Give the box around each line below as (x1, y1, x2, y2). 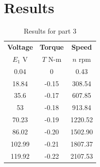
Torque (39, 41, 64, 52)
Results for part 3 (23, 26, 77, 36)
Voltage (7, 41, 33, 52)
